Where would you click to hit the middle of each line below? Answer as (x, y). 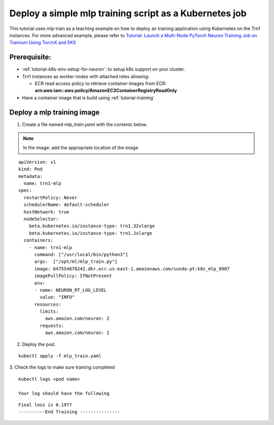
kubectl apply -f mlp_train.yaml (60, 356)
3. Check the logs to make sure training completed (62, 367)
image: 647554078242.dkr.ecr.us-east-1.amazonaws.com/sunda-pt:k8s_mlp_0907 (132, 269)
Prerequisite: (30, 57)
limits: (49, 312)
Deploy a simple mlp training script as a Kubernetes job (128, 13)
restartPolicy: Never (50, 198)
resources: (48, 304)
